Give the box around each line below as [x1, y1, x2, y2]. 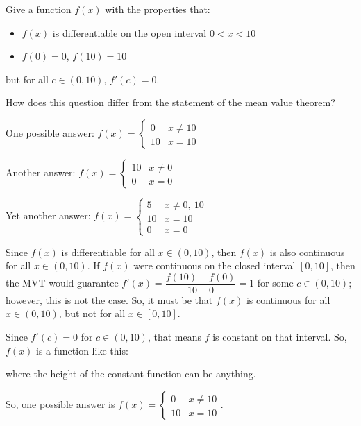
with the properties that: [105, 2, 210, 16]
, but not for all [58, 306, 126, 321]
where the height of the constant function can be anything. [6, 366, 256, 381]
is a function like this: [36, 343, 128, 357]
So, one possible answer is [6, 396, 115, 411]
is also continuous [269, 244, 345, 259]
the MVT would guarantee [6, 275, 119, 290]
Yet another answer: [6, 208, 91, 223]
